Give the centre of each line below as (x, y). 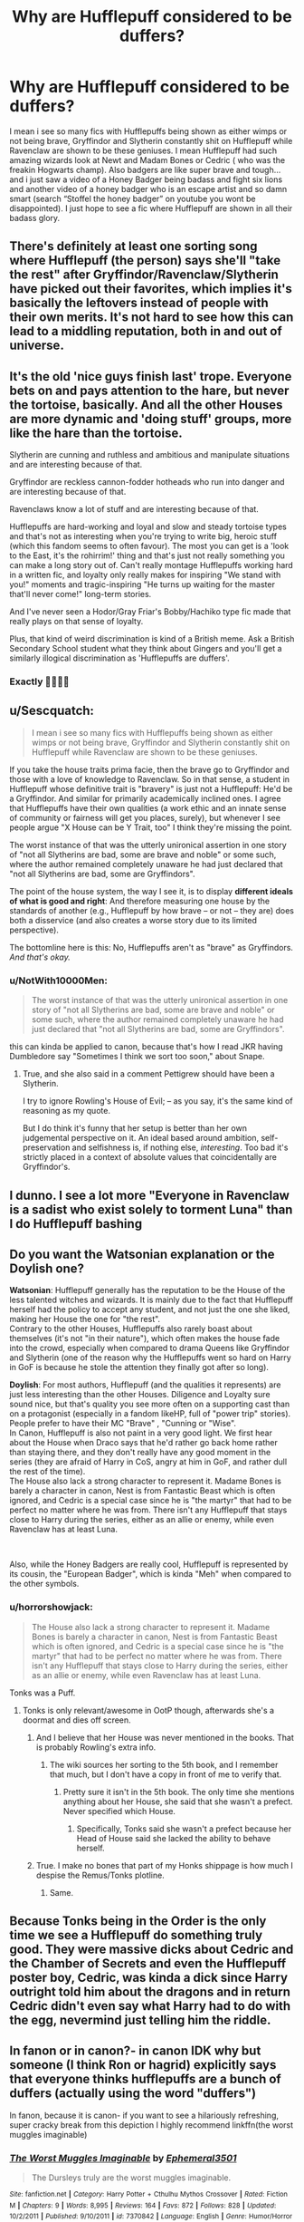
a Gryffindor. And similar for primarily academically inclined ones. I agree (145, 798)
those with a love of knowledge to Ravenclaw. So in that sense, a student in (150, 779)
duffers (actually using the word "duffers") (133, 2094)
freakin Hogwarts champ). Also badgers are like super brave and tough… (145, 169)
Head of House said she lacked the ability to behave (174, 1838)
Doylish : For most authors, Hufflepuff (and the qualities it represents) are (145, 1385)
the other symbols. (44, 1584)
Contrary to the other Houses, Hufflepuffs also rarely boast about (131, 1328)
